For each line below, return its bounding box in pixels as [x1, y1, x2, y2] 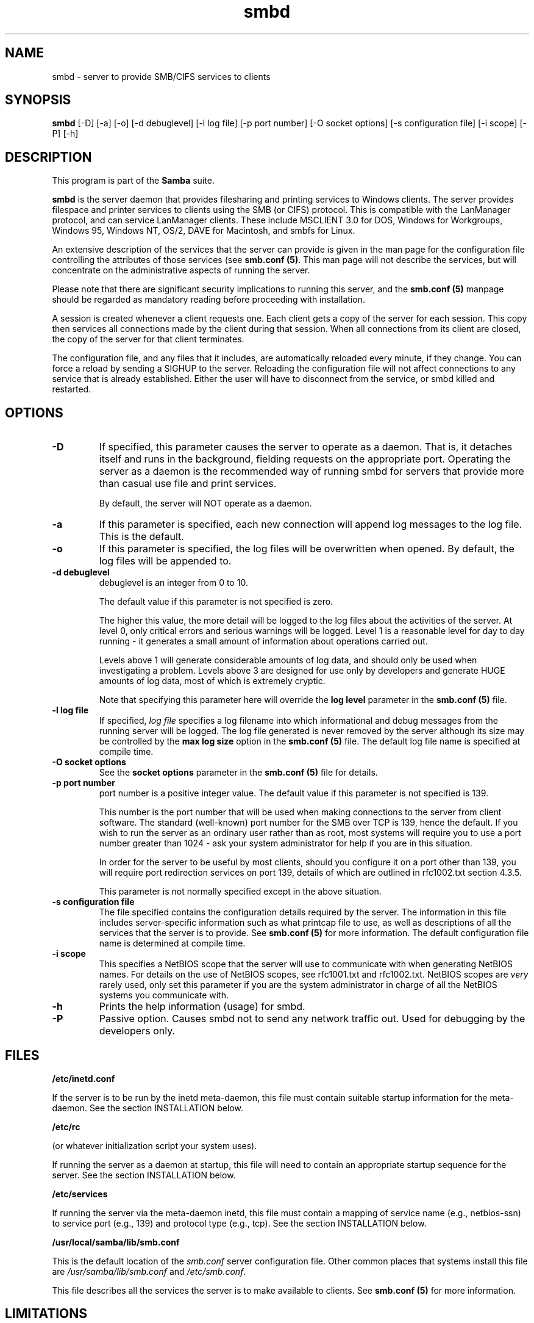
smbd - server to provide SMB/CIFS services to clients [52, 71, 271, 82]
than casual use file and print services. [99, 477, 277, 490]
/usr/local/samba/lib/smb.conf [52, 1236, 180, 1247]
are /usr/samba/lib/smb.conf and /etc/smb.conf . [52, 1266, 246, 1277]
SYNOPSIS [5, 92, 71, 108]
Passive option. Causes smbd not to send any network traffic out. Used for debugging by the [99, 1012, 525, 1025]
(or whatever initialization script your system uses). [52, 1140, 257, 1151]
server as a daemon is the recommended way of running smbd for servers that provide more [99, 465, 524, 478]
